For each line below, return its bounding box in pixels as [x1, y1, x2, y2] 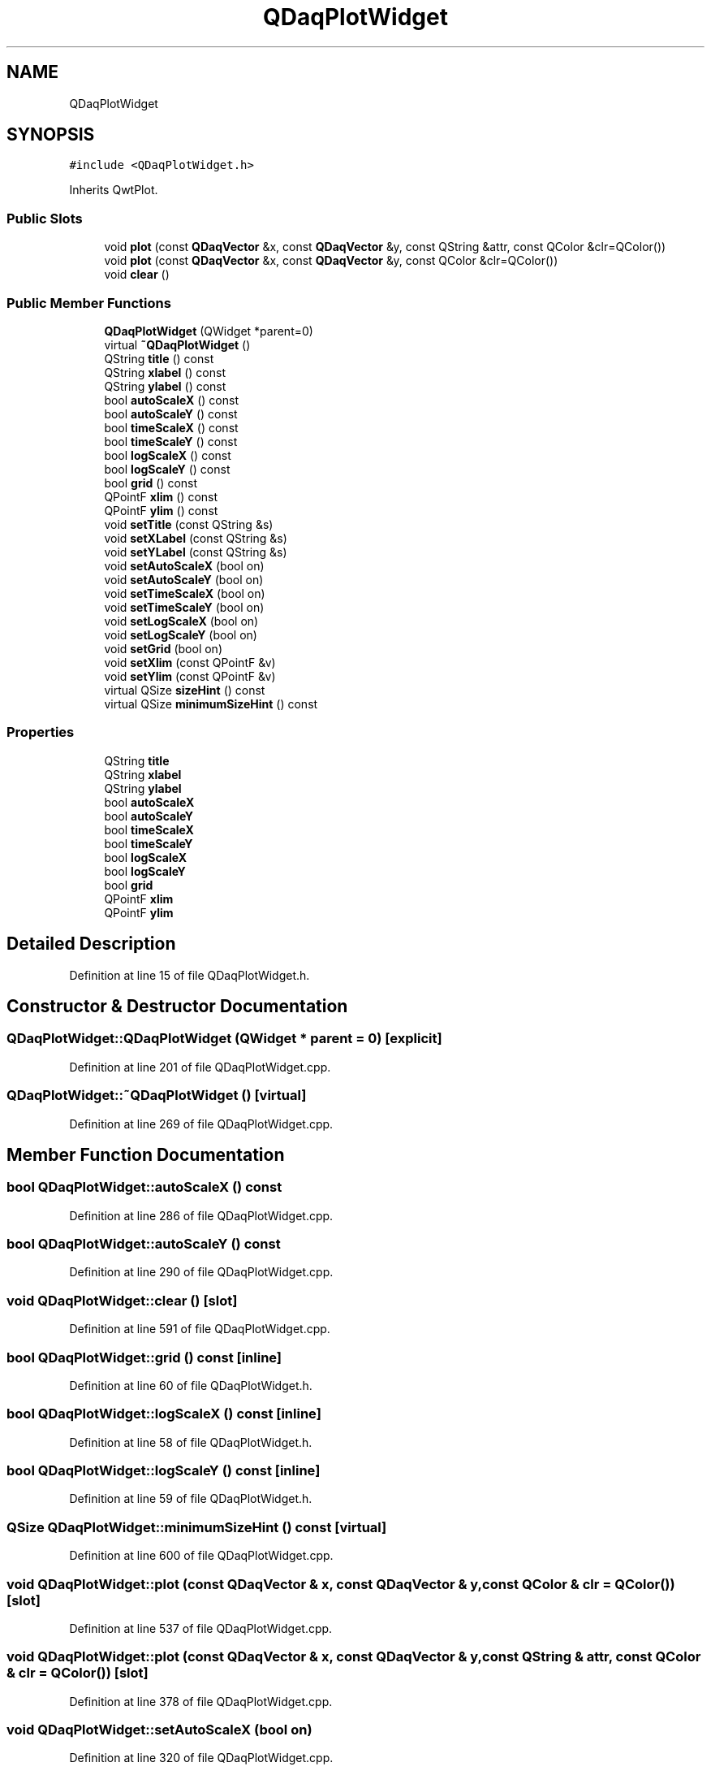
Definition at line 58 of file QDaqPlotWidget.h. [69, 1435, 312, 1449]
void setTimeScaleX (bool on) [104, 586, 265, 600]
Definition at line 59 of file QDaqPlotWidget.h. [69, 1492, 312, 1506]
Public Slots [6, 210, 83, 227]
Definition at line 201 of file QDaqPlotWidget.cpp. [69, 1059, 331, 1074]
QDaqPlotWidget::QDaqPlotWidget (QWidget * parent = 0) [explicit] [6, 1030, 442, 1047]
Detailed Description [6, 933, 176, 955]
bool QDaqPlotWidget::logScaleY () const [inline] [6, 1462, 321, 1479]
